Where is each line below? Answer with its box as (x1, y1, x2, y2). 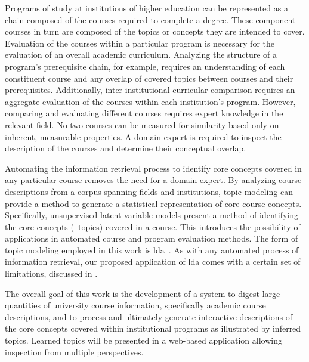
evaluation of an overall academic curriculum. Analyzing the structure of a (5, 48, 277, 61)
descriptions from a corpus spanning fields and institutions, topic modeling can (5, 185, 293, 197)
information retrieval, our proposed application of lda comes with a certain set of (5, 255, 301, 268)
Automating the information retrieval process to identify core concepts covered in (5, 162, 302, 174)
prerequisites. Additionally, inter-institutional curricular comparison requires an (5, 83, 295, 96)
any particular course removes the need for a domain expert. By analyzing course (5, 174, 302, 186)
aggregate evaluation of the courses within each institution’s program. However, (5, 95, 296, 107)
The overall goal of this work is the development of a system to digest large (5, 287, 280, 299)
